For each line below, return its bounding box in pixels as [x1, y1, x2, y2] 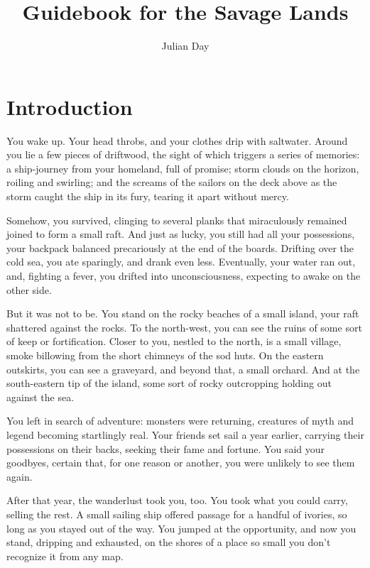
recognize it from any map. [6, 548, 124, 563]
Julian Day [161, 38, 210, 53]
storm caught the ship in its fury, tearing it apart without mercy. [6, 189, 289, 204]
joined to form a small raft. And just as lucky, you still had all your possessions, [6, 226, 355, 241]
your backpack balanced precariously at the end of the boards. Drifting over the [6, 240, 354, 255]
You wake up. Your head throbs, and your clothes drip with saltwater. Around [6, 133, 348, 148]
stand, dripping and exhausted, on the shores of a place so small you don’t [6, 535, 331, 550]
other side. [6, 282, 52, 297]
